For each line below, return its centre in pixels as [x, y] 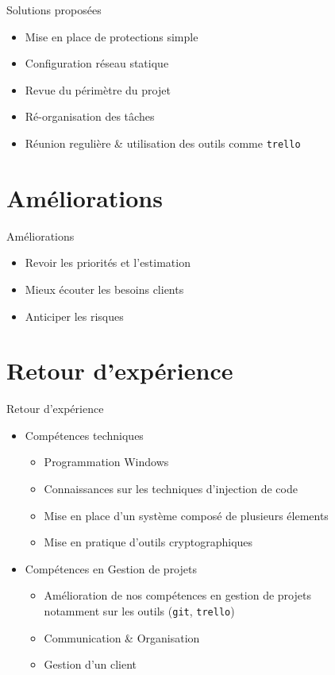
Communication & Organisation [122, 637]
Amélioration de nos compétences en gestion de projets [177, 595]
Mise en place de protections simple [112, 36]
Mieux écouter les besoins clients [104, 289]
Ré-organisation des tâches [90, 116]
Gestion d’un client [90, 664]
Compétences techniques [84, 435]
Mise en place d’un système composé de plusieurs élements [186, 515]
